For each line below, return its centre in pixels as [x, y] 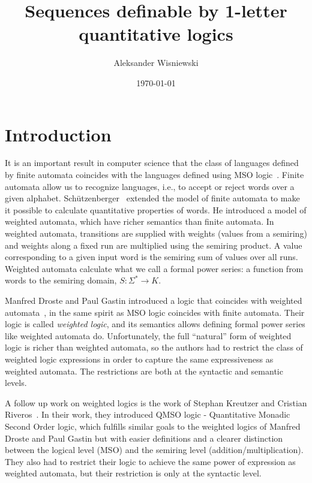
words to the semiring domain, [61, 280]
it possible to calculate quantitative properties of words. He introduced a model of [156, 209]
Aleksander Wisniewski [156, 63]
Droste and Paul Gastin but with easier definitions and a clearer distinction [144, 438]
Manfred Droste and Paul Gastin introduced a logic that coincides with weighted [154, 300]
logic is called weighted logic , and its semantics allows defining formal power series [155, 324]
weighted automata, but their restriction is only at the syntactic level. [133, 473]
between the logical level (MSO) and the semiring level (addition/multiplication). [154, 450]
